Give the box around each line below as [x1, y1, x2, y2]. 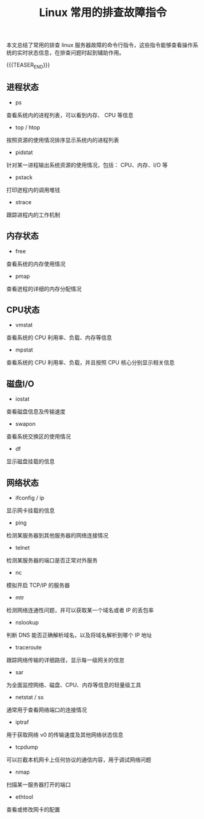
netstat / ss [15, 694, 44, 701]
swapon [15, 420, 36, 428]
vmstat [15, 321, 33, 329]
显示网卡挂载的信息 [6, 507, 55, 514]
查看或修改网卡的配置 [6, 806, 60, 813]
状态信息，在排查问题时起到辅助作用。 [27, 49, 124, 56]
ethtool [15, 793, 34, 801]
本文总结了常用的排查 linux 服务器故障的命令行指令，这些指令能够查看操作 [6, 41, 193, 49]
